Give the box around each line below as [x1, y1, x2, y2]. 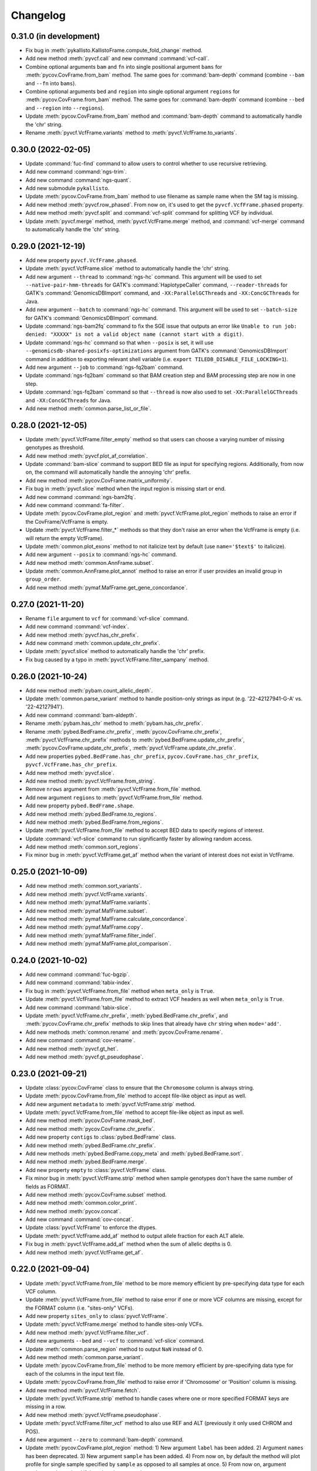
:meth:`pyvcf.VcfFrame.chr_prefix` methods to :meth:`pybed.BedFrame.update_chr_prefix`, [25, 736, 245, 743]
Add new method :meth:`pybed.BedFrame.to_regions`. [25, 810, 157, 817]
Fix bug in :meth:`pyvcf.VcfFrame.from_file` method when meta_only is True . [25, 987, 215, 994]
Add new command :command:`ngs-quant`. [25, 177, 131, 184]
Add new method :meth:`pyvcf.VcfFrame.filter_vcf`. [25, 1329, 149, 1336]
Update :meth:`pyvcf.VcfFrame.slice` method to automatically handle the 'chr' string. [25, 265, 230, 272]
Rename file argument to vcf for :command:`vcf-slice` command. [25, 615, 189, 622]
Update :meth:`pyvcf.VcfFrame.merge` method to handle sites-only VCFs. [25, 1321, 204, 1328]
